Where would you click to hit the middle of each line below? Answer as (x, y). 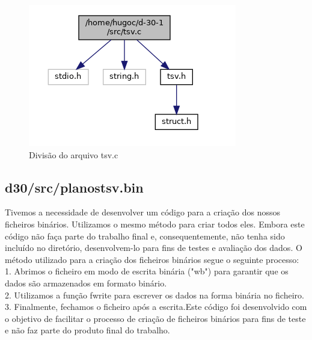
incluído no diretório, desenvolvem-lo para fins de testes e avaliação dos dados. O (154, 248)
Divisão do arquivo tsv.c (74, 154)
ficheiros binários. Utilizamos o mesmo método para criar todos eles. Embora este (155, 224)
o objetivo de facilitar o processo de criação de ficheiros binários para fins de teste (155, 318)
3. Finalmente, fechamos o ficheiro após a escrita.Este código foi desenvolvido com (156, 307)
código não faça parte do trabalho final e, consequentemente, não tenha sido (145, 236)
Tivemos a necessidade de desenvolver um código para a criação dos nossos (142, 212)
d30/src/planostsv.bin (74, 187)
